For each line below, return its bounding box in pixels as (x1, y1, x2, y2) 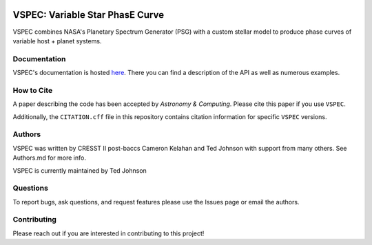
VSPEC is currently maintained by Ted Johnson (12, 166, 147, 175)
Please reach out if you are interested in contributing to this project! (12, 229, 205, 237)
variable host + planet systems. (12, 36, 102, 45)
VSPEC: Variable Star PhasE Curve (12, 9, 165, 21)
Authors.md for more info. (12, 153, 86, 162)
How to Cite (12, 85, 53, 95)
